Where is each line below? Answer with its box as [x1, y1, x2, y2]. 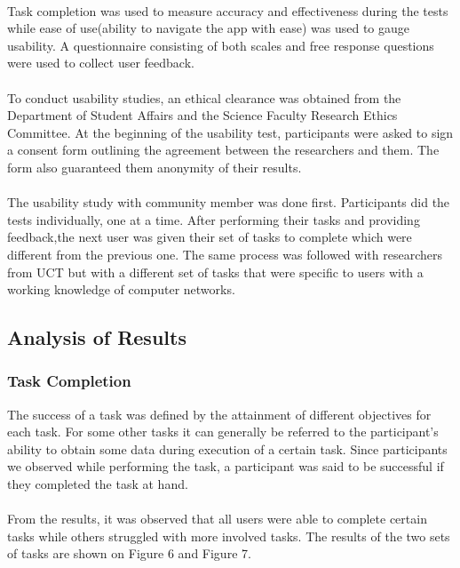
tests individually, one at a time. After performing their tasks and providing [7, 210, 420, 228]
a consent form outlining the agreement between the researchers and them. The [7, 140, 440, 159]
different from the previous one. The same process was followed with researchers [7, 244, 442, 263]
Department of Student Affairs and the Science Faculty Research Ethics [7, 106, 398, 124]
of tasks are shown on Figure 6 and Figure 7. [7, 544, 251, 563]
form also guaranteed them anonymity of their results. [7, 157, 302, 176]
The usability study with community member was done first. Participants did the [7, 193, 450, 212]
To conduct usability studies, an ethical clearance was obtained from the [7, 88, 401, 107]
